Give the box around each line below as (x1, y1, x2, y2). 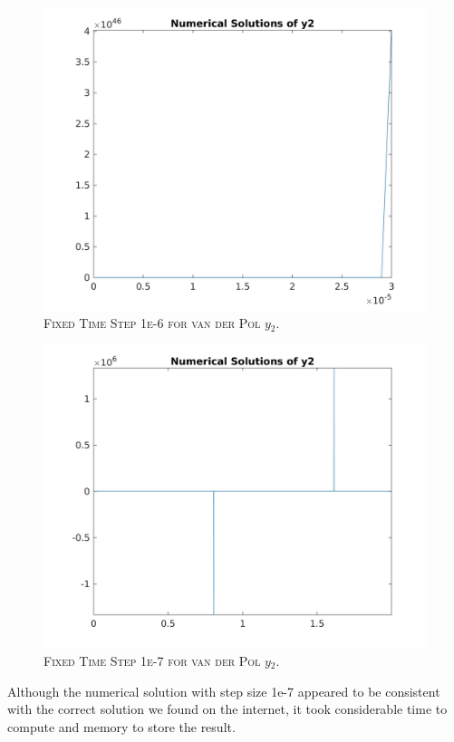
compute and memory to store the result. (7, 717, 236, 736)
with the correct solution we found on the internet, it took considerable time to (7, 699, 448, 718)
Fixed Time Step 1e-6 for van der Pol (43, 313, 261, 332)
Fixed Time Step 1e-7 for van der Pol (43, 650, 261, 670)
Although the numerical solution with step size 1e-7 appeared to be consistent (7, 681, 440, 700)
